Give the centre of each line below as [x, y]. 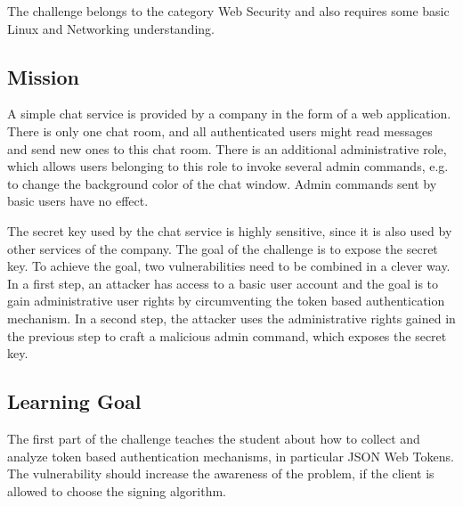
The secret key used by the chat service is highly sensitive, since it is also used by [230, 230]
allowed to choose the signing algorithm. [117, 490]
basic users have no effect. [78, 201]
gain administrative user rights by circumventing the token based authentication [226, 301]
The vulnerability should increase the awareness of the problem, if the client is [221, 473]
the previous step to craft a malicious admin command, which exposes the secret [227, 335]
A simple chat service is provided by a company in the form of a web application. [229, 114]
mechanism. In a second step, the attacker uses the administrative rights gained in [231, 318]
